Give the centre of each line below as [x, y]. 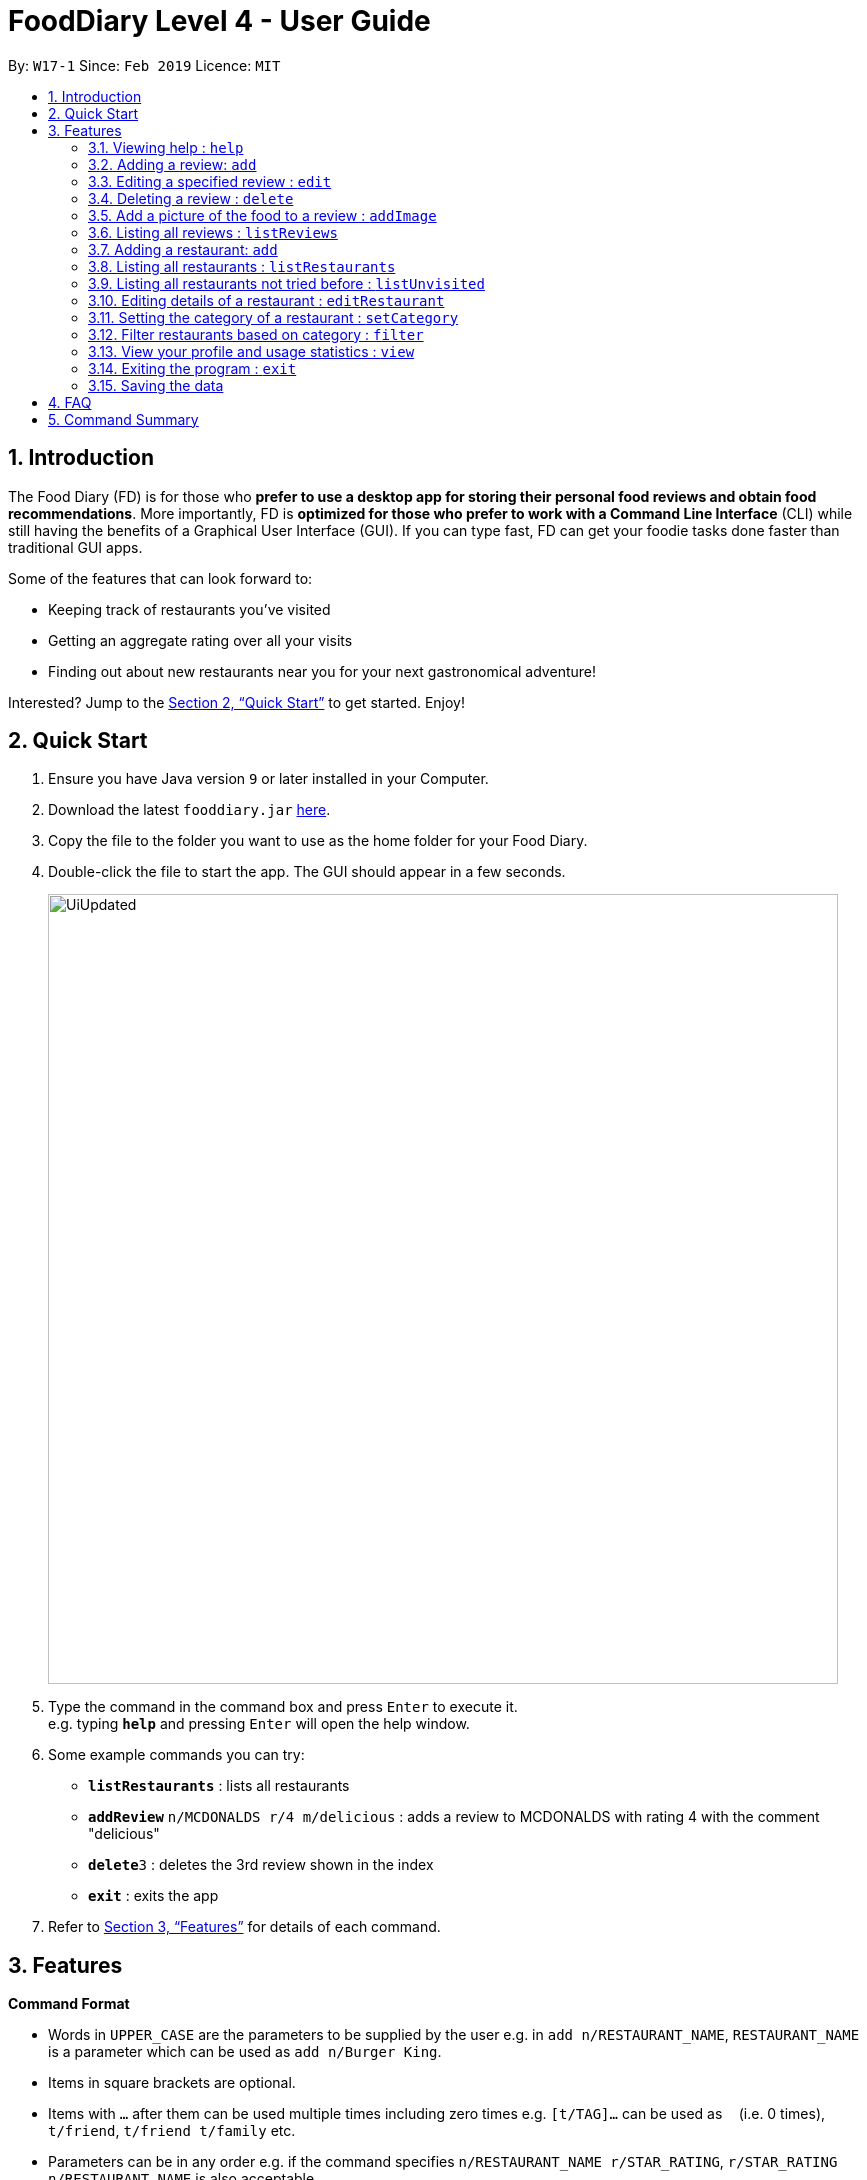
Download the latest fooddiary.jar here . [189, 810]
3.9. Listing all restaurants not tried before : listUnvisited [286, 283]
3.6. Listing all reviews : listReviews [213, 232]
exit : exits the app [153, 1896]
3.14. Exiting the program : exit [192, 368]
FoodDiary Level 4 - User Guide [219, 21]
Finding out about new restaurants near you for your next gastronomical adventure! [322, 671]
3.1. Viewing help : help [166, 147]
